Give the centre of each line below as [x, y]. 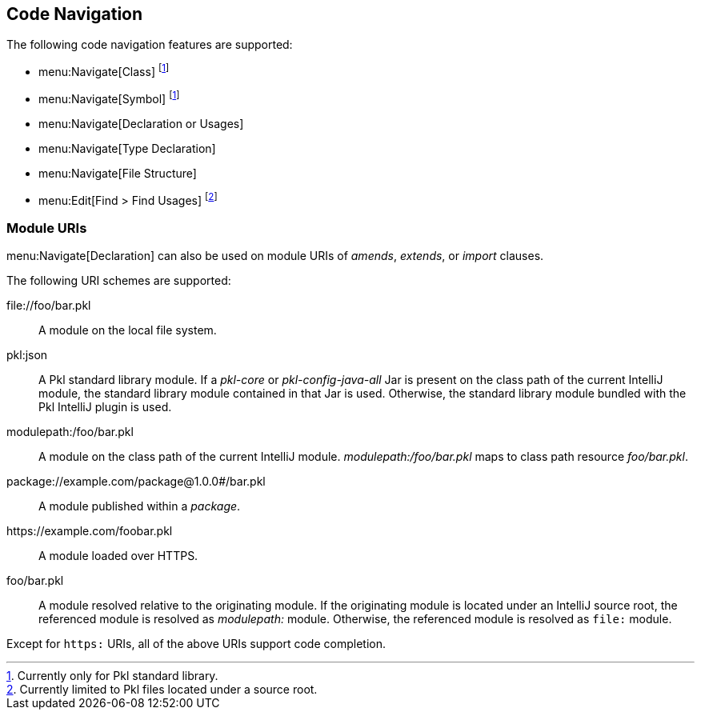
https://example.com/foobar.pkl [90, 531]
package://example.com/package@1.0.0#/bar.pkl [136, 482]
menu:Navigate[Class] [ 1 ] [104, 71]
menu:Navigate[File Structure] [118, 173]
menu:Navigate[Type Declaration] [127, 148]
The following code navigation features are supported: [150, 45]
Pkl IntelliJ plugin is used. [105, 407]
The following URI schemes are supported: [119, 281]
